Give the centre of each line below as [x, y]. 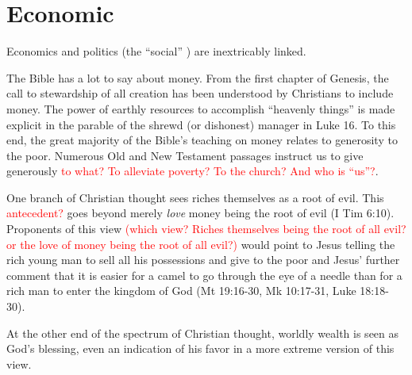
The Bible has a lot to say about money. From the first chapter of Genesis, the [198, 77]
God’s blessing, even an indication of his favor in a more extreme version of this [200, 348]
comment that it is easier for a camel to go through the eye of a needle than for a [204, 275]
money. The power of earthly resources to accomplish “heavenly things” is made [201, 108]
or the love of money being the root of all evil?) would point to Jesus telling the [201, 244]
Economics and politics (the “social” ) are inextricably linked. [156, 51]
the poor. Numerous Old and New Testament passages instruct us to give [185, 155]
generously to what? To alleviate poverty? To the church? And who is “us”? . [193, 171]
